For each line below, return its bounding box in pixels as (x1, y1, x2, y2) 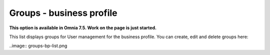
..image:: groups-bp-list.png (9, 43, 67, 49)
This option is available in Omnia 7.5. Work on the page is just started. (9, 25, 157, 31)
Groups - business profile (9, 7, 117, 18)
